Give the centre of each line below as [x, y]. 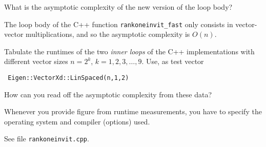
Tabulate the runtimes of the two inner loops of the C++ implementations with [129, 51]
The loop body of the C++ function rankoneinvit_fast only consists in [119, 24]
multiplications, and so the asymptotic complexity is [108, 34]
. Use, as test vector [173, 61]
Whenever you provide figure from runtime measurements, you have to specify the [133, 111]
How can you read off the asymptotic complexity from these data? [108, 94]
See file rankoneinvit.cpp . [47, 139]
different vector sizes [36, 61]
